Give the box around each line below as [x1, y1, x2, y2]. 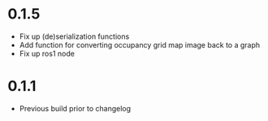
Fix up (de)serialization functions [19, 31, 130, 41]
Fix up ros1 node [19, 48, 75, 58]
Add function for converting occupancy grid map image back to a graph [19, 40, 261, 49]
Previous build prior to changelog [19, 103, 132, 113]
